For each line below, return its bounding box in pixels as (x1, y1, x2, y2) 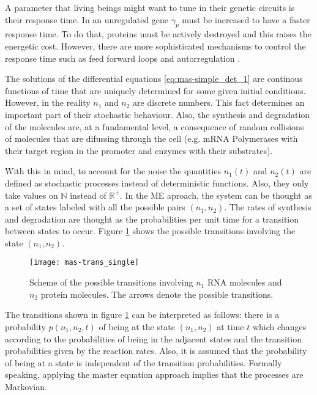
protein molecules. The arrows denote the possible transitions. (40, 287, 274, 300)
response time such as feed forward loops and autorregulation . (5, 51, 241, 64)
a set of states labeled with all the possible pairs (5, 201, 185, 213)
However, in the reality (5, 96, 91, 109)
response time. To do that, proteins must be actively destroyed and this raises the (5, 28, 311, 40)
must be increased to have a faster (182, 13, 310, 26)
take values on (5, 188, 58, 201)
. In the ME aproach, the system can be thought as (119, 188, 312, 201)
